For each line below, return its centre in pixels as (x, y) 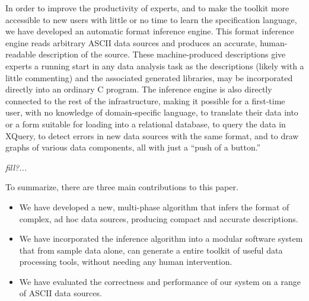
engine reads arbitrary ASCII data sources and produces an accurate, (131, 42)
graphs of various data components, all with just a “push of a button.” (133, 147)
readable (21, 54)
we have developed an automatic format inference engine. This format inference (150, 31)
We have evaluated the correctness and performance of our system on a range (160, 281)
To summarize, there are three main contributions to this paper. (122, 187)
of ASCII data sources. (60, 293)
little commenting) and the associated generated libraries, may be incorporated (149, 77)
